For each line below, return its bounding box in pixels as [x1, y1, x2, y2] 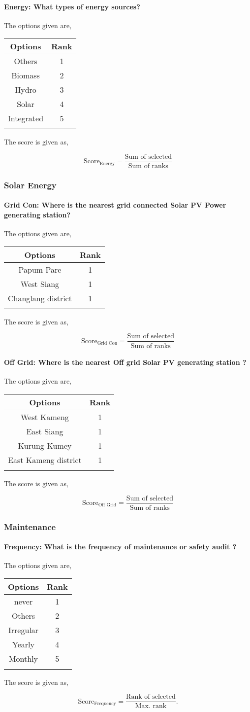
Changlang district [8, 292, 72, 304]
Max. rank [135, 703, 167, 710]
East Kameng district [8, 454, 82, 465]
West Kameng [20, 411, 69, 423]
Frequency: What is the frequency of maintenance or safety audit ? [4, 541, 237, 552]
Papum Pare [18, 263, 62, 275]
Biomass [11, 70, 40, 81]
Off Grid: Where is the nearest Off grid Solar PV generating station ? [4, 357, 247, 367]
